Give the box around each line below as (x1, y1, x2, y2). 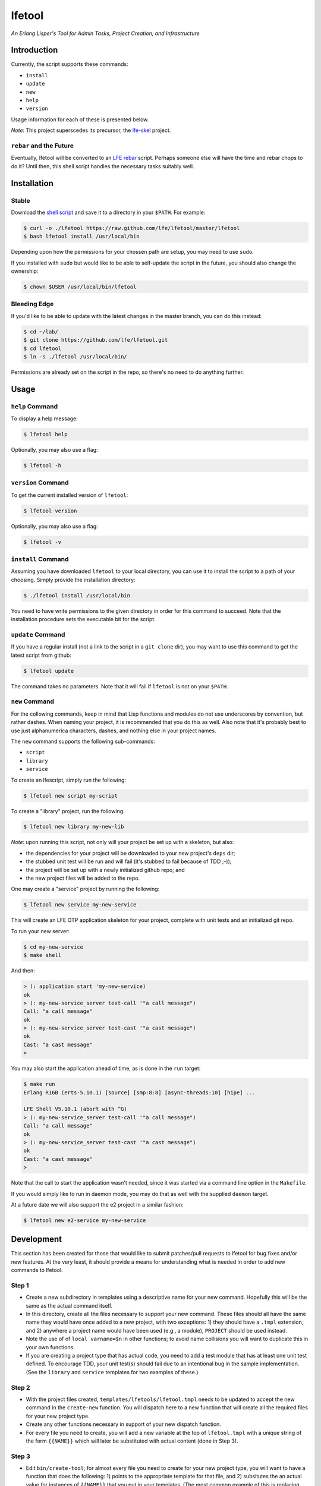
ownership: (11, 267, 39, 275)
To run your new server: (11, 927, 70, 934)
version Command (11, 478, 69, 487)
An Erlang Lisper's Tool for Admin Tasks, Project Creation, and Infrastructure (11, 30, 200, 37)
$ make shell (23, 952, 62, 959)
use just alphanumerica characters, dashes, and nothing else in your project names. (11, 727, 216, 734)
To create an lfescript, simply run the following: (11, 776, 127, 783)
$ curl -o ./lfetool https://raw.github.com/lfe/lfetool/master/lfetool (23, 225, 240, 231)
